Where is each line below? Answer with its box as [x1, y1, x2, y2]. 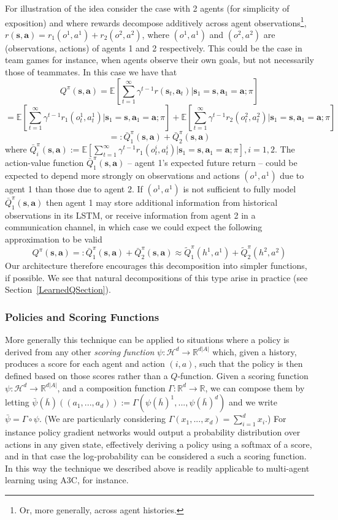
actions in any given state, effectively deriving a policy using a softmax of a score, [5, 437, 312, 450]
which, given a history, [212, 345, 297, 358]
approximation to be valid [5, 232, 102, 245]
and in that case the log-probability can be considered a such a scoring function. [5, 450, 307, 462]
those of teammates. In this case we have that [5, 66, 177, 78]
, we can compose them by [205, 381, 305, 394]
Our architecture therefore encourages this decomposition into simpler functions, [5, 259, 307, 272]
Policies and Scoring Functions [5, 309, 159, 324]
